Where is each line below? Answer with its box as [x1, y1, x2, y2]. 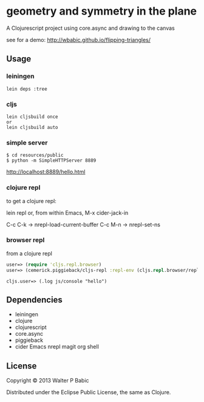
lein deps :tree [6, 86, 47, 92]
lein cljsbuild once [6, 114, 59, 120]
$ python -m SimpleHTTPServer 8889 [6, 158, 97, 164]
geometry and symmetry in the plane [6, 4, 197, 18]
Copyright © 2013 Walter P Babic [6, 377, 89, 384]
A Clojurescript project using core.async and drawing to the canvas [6, 24, 175, 32]
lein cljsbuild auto [6, 124, 59, 130]
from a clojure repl [6, 249, 53, 257]
